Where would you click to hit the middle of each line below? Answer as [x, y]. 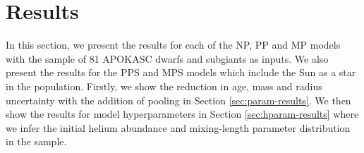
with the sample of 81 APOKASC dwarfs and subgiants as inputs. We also [167, 58]
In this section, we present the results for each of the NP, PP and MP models [173, 45]
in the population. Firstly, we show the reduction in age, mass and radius [164, 86]
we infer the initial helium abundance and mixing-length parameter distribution [178, 127]
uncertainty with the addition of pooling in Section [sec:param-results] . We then [178, 100]
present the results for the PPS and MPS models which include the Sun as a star [181, 72]
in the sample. [36, 141]
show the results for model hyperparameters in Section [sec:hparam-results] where [182, 114]
